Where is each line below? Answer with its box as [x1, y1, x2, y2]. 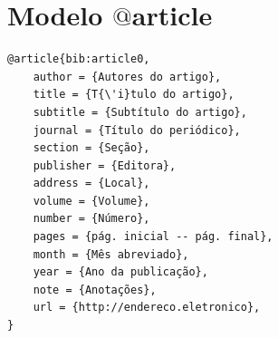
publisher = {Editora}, [33, 159, 177, 172]
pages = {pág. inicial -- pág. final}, [33, 230, 273, 244]
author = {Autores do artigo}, [33, 70, 222, 83]
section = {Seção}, [33, 141, 150, 155]
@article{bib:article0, [7, 53, 150, 66]
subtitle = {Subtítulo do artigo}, [33, 105, 247, 119]
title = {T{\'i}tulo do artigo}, [33, 88, 235, 101]
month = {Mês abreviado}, [33, 247, 189, 261]
